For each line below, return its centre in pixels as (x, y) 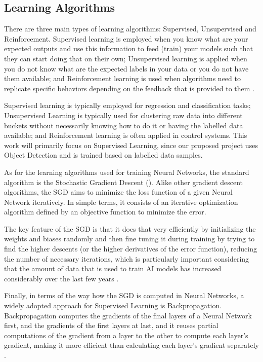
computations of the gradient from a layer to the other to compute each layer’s (126, 335)
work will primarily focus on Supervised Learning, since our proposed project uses (131, 145)
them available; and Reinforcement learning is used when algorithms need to (122, 78)
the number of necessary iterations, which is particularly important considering (127, 258)
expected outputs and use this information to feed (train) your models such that (129, 48)
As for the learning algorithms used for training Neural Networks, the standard (127, 172)
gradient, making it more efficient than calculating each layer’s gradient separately (131, 345)
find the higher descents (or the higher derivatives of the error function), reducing (130, 249)
